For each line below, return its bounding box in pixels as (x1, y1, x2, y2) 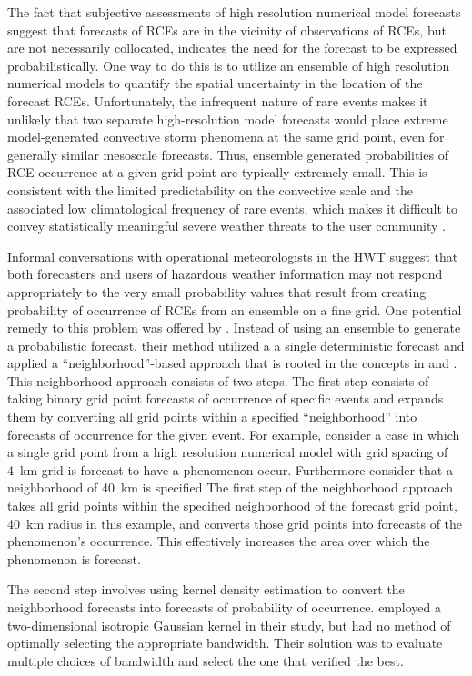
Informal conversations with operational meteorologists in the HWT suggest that (7, 246, 458, 265)
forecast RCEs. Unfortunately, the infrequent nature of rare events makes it (7, 91, 428, 110)
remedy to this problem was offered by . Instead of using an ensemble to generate (7, 318, 461, 337)
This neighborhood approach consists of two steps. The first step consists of (7, 371, 429, 390)
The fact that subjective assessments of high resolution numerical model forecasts (7, 3, 461, 21)
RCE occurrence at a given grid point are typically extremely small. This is (7, 163, 427, 182)
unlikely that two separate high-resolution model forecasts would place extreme (7, 109, 448, 128)
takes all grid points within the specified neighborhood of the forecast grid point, (7, 496, 457, 515)
